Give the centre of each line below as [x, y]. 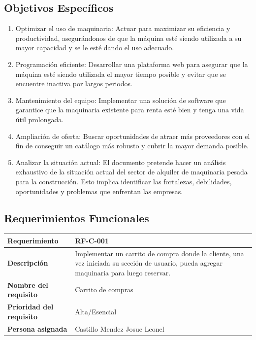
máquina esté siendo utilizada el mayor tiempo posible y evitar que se [121, 74]
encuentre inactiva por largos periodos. [74, 84]
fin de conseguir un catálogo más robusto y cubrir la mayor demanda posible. [132, 146]
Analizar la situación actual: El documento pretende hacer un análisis [121, 162]
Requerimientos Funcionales [77, 218]
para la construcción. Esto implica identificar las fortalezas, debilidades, [124, 181]
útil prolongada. [40, 119]
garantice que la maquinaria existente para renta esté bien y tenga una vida [130, 110]
